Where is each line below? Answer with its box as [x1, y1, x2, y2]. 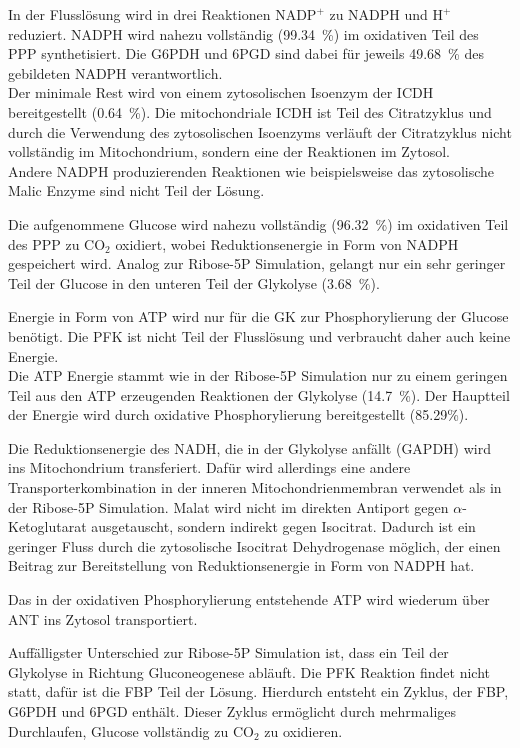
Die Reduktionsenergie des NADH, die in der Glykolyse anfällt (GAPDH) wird [8, 437, 491, 458]
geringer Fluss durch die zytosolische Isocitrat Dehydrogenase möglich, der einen [8, 535, 501, 556]
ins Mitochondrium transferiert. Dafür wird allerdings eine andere [8, 457, 411, 478]
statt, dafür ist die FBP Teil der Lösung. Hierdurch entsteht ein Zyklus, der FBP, [8, 681, 509, 702]
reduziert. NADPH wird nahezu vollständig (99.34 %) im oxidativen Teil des [8, 23, 479, 44]
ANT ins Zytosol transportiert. [8, 608, 198, 629]
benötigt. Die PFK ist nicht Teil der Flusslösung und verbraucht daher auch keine [8, 325, 511, 346]
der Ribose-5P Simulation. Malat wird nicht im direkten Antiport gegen [8, 496, 449, 517]
